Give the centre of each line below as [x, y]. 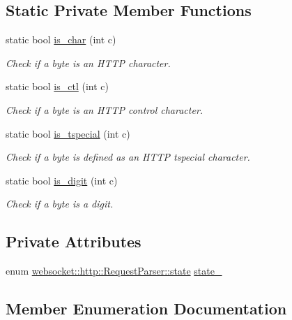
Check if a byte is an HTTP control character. [105, 109]
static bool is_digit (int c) [62, 180]
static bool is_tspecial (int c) [68, 133]
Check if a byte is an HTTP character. [88, 63]
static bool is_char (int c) [61, 39]
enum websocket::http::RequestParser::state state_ [114, 271]
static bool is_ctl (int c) [57, 86]
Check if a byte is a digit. [60, 204]
